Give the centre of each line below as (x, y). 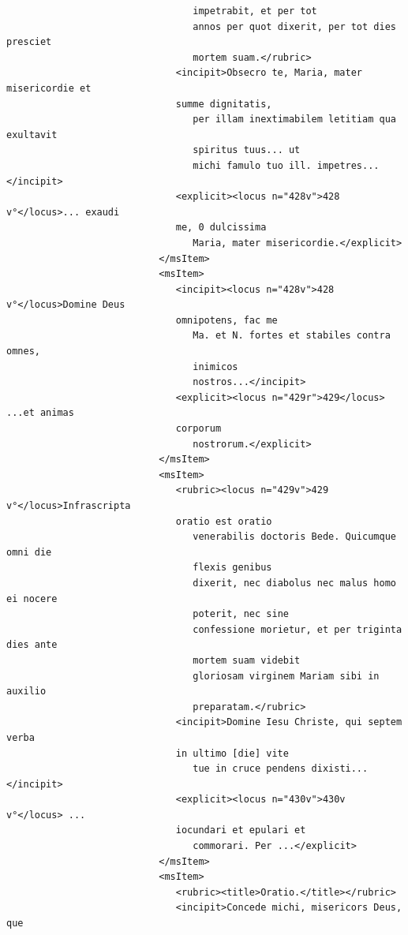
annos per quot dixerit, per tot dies (294, 26)
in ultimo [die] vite (232, 753)
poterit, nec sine (241, 614)
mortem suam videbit (247, 660)
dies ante (32, 645)
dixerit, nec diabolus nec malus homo (294, 583)
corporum (198, 429)
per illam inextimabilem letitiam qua (294, 120)
